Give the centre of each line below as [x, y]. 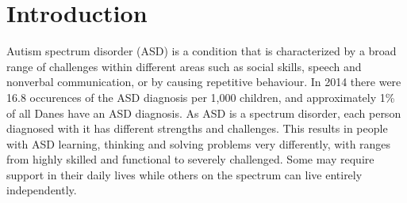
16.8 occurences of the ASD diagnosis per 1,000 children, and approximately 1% [201, 97]
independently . [42, 190]
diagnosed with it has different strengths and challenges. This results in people [197, 128]
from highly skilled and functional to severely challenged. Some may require [190, 159]
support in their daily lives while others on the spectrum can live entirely [184, 174]
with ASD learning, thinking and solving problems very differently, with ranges [199, 143]
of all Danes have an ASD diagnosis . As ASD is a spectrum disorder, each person [204, 113]
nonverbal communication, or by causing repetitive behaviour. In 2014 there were [204, 82]
